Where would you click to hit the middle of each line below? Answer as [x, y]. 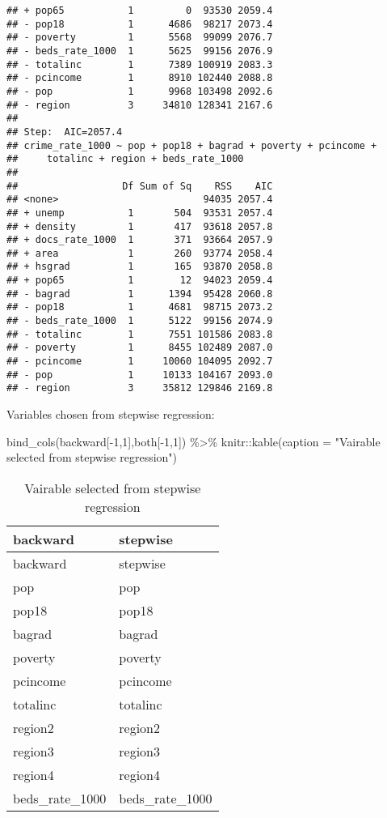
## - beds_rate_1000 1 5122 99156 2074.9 [140, 321]
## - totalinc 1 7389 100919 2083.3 [140, 64]
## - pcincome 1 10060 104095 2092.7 [140, 362]
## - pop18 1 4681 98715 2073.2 [140, 307]
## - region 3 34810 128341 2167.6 [140, 105]
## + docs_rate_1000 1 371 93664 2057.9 [140, 240]
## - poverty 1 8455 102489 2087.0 [140, 348]
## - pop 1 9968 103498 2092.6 [140, 91]
